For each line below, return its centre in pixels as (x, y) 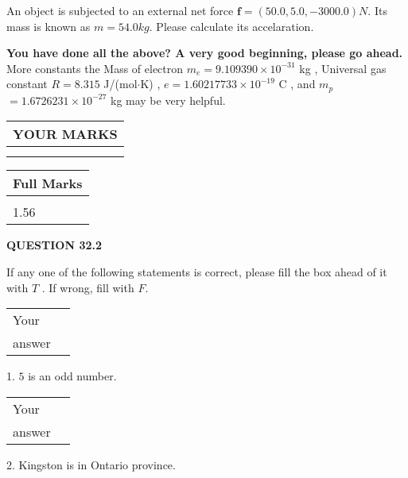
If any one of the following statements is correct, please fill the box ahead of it (197, 272)
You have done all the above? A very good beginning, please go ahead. (205, 53)
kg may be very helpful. (168, 100)
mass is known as (49, 26)
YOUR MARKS (65, 134)
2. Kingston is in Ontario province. (91, 464)
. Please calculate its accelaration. (231, 26)
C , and (297, 84)
